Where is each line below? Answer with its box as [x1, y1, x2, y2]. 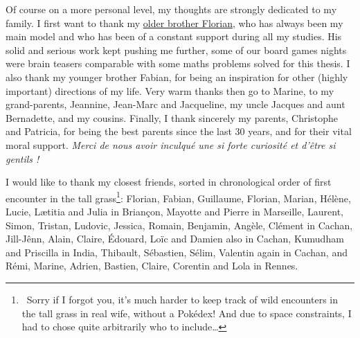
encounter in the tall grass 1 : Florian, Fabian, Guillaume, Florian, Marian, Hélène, [6, 188, 351, 205]
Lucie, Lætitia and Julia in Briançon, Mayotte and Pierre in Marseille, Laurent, [6, 204, 343, 218]
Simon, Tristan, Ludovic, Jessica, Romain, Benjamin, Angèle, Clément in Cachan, [6, 217, 353, 232]
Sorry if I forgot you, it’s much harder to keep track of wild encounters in [26, 292, 339, 306]
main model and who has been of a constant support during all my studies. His [6, 29, 342, 44]
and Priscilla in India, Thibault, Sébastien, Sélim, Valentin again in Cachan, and [6, 244, 348, 259]
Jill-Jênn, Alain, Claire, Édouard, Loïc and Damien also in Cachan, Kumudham [6, 231, 344, 246]
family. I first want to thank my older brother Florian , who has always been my [6, 15, 343, 30]
